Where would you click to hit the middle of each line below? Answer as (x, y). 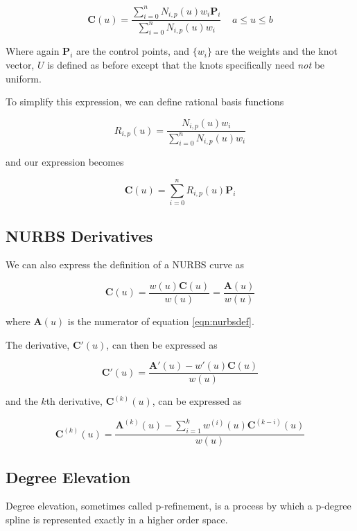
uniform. (24, 78)
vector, (20, 65)
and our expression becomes (65, 162)
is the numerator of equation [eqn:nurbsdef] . (161, 321)
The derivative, (38, 344)
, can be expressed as (197, 401)
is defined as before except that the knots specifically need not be (186, 65)
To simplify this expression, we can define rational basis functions (145, 102)
